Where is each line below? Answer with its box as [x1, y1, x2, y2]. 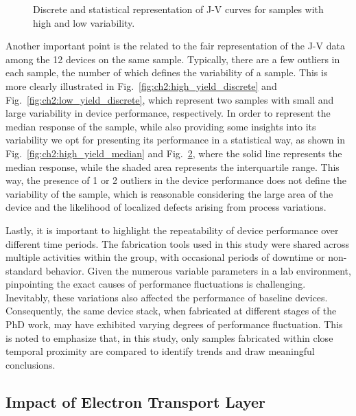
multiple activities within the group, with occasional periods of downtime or [5, 250, 325, 264]
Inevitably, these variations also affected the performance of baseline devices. [5, 290, 328, 304]
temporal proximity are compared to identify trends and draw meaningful [5, 344, 315, 358]
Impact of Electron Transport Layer [5, 391, 266, 412]
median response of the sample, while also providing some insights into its [5, 119, 316, 133]
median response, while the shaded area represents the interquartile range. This [5, 159, 340, 174]
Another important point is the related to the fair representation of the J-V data [5, 38, 345, 53]
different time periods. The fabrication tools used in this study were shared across [5, 236, 349, 251]
